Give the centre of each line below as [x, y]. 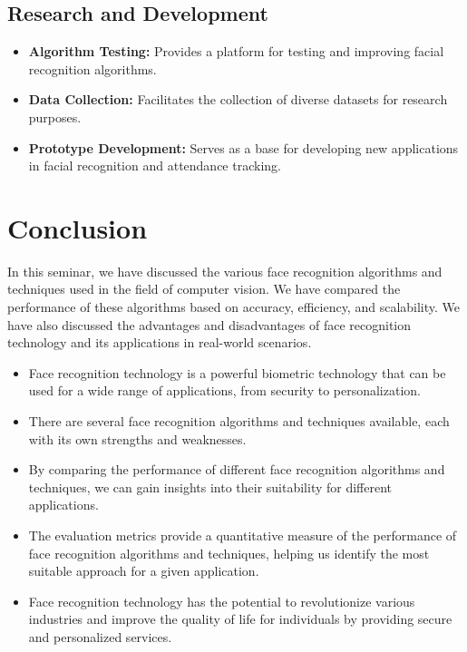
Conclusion [78, 227]
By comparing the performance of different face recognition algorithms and [237, 469]
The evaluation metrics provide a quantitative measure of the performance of [243, 535]
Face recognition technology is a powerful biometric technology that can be [237, 372]
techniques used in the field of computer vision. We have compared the [204, 289]
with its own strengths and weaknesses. [137, 438]
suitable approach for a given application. [144, 571]
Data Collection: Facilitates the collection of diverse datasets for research [238, 99]
